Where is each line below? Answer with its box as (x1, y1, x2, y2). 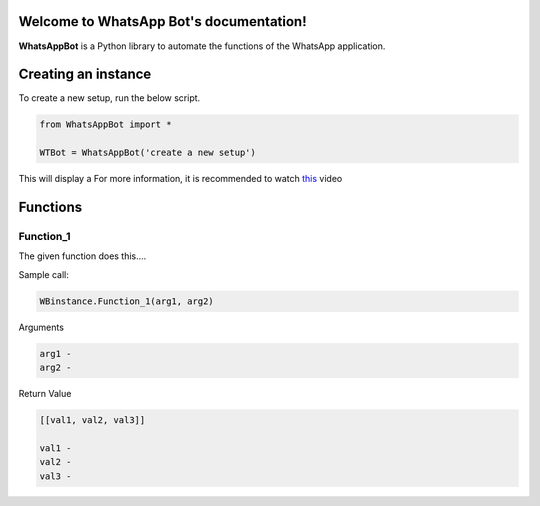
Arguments (18, 321, 65, 333)
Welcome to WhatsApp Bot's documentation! (18, 13, 307, 30)
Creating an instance (18, 66, 152, 83)
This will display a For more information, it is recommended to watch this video (18, 173, 343, 185)
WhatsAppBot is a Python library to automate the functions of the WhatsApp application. (18, 40, 386, 52)
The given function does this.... (18, 250, 147, 262)
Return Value (18, 388, 72, 400)
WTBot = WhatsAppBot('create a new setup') (39, 147, 257, 159)
